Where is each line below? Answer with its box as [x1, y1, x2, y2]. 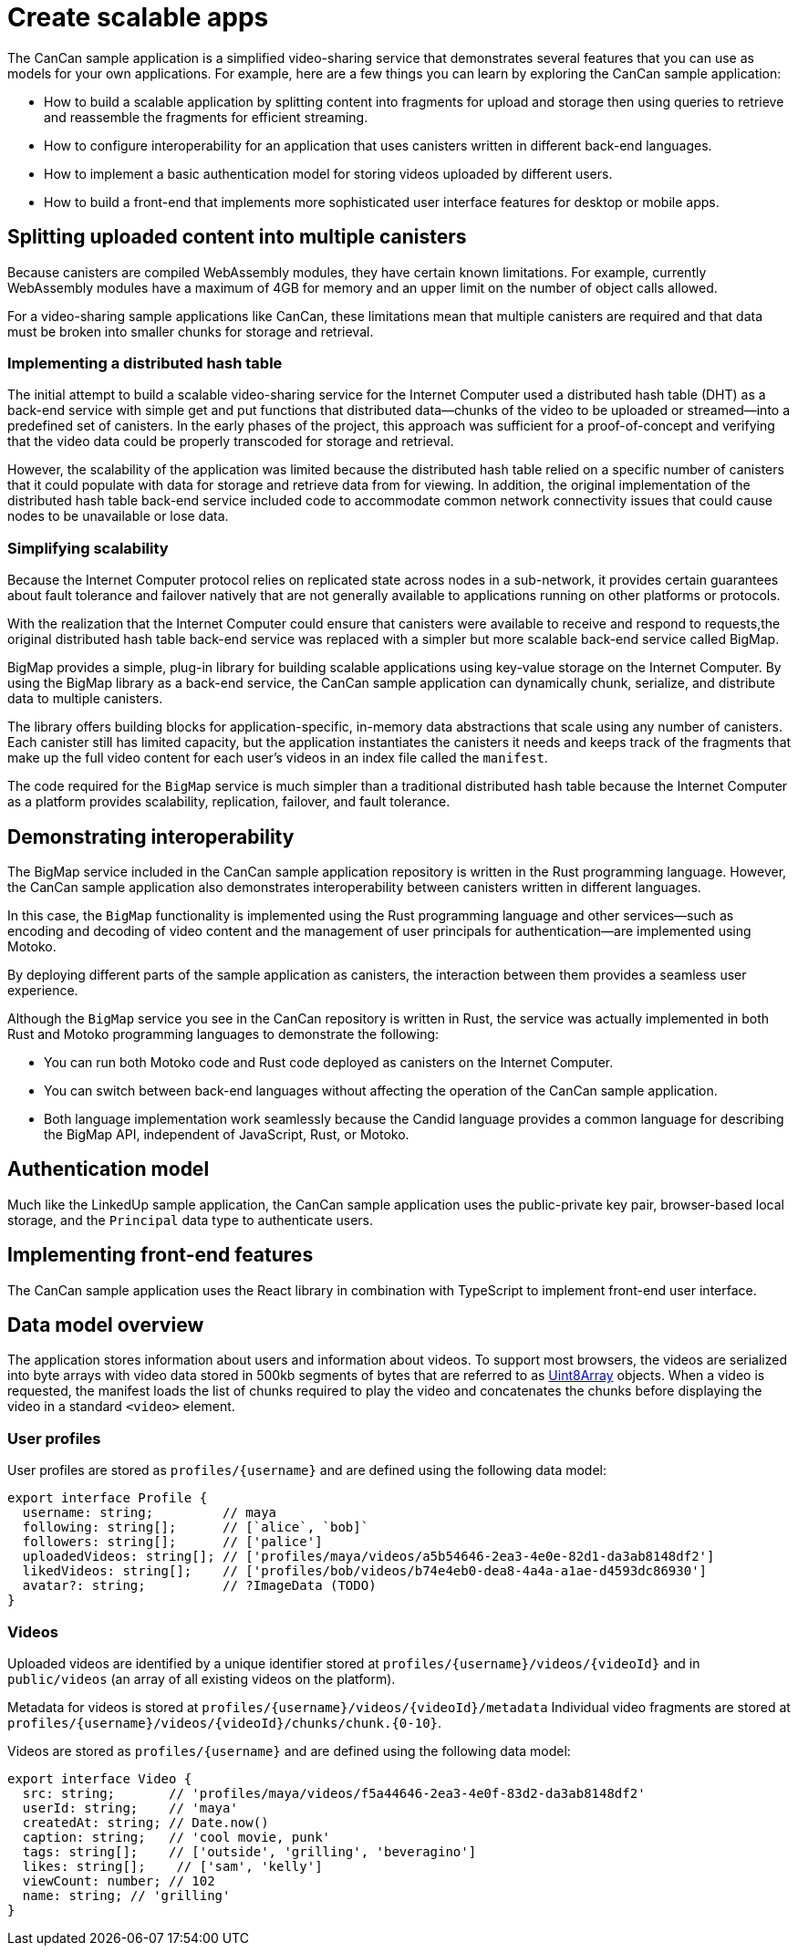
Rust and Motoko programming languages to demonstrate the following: [7, 1025, 440, 1042]
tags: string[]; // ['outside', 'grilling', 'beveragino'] [22, 1844, 477, 1859]
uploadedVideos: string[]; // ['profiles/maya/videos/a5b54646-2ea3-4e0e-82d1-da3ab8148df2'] [22, 1549, 715, 1564]
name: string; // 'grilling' [22, 1887, 231, 1903]
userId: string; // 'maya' [22, 1800, 238, 1815]
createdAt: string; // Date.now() [22, 1814, 269, 1830]
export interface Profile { [7, 1491, 208, 1506]
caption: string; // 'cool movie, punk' [22, 1829, 331, 1844]
